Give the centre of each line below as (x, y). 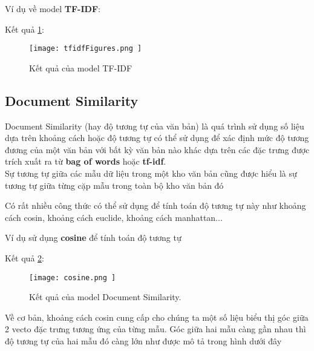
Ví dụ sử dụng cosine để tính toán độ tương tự (93, 238)
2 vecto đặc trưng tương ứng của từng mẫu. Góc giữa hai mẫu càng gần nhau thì (155, 329)
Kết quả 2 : (25, 258)
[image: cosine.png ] (73, 277)
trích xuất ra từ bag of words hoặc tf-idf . (86, 161)
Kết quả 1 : (25, 29)
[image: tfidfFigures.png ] (86, 49)
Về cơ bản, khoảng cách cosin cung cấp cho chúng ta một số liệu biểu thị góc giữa (157, 317)
